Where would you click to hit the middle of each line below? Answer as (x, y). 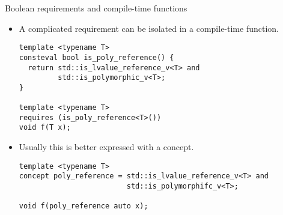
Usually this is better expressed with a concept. (106, 147)
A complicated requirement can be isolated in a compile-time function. (149, 28)
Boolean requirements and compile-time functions (96, 8)
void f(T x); (45, 128)
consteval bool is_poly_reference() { (96, 57)
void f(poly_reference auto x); (84, 206)
